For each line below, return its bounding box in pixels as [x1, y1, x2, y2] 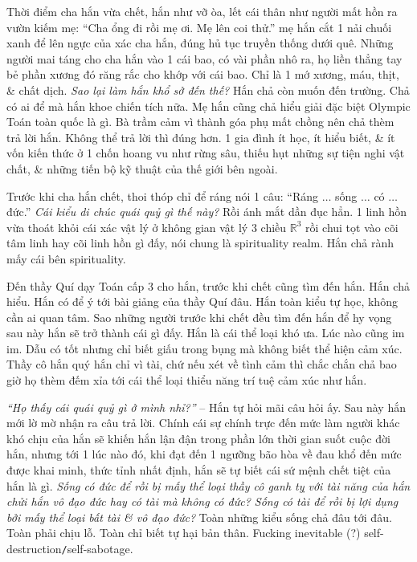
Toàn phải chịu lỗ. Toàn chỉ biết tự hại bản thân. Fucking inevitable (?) [6, 524, 361, 541]
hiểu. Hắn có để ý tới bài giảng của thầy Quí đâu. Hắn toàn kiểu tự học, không [6, 293, 398, 310]
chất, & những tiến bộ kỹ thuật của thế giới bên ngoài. [6, 160, 278, 177]
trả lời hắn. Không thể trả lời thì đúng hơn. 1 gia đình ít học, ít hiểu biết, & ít [6, 128, 395, 145]
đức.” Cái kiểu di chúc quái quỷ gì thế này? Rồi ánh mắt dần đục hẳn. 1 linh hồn [6, 203, 407, 220]
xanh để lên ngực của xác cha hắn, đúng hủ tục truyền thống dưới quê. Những [6, 35, 394, 51]
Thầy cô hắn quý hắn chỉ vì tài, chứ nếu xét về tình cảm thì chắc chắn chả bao [6, 356, 397, 373]
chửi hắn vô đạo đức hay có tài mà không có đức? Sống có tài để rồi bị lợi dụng [6, 493, 399, 510]
